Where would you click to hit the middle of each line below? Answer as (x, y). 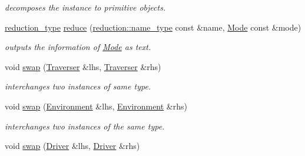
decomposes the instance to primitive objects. (85, 7)
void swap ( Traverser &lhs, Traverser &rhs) (83, 66)
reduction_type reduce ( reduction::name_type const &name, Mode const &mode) (153, 27)
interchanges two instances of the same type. (85, 126)
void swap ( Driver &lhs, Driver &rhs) (72, 146)
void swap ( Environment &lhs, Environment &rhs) (96, 106)
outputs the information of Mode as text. (78, 47)
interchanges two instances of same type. (78, 86)
